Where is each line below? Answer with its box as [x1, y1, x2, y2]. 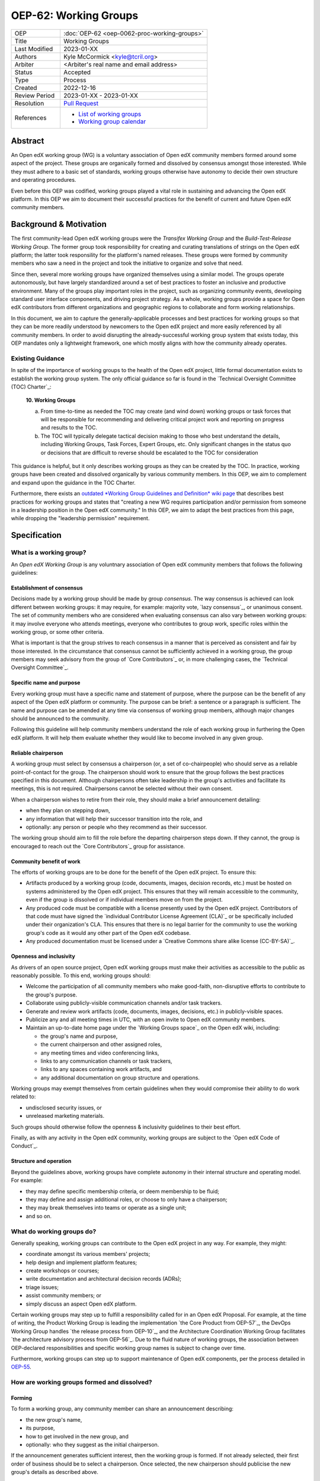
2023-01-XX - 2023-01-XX [63, 91, 139, 100]
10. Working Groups [25, 397, 76, 404]
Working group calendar [78, 117, 146, 126]
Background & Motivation [11, 219, 107, 229]
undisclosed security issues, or [25, 1104, 102, 1111]
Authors [14, 52, 37, 60]
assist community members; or [25, 1292, 102, 1299]
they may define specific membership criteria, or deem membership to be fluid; [25, 1188, 219, 1195]
